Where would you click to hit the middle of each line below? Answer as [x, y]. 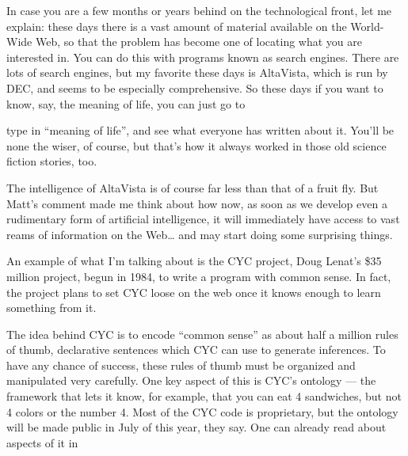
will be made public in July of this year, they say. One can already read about [196, 427]
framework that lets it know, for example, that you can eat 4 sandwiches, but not [204, 396]
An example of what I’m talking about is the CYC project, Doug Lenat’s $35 [194, 261]
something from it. [51, 308]
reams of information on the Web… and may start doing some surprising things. [200, 234]
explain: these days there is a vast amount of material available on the [177, 26]
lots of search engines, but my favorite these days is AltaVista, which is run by [197, 72]
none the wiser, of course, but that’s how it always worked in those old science [196, 145]
